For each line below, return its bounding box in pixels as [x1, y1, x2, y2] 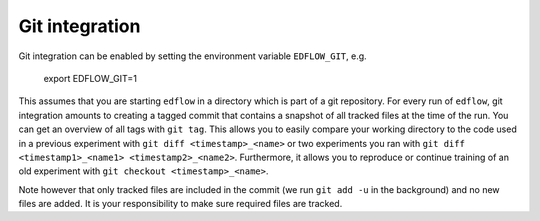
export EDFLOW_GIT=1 [43, 72, 137, 84]
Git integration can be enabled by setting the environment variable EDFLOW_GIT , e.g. [18, 50, 367, 62]
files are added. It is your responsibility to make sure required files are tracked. [18, 198, 343, 210]
